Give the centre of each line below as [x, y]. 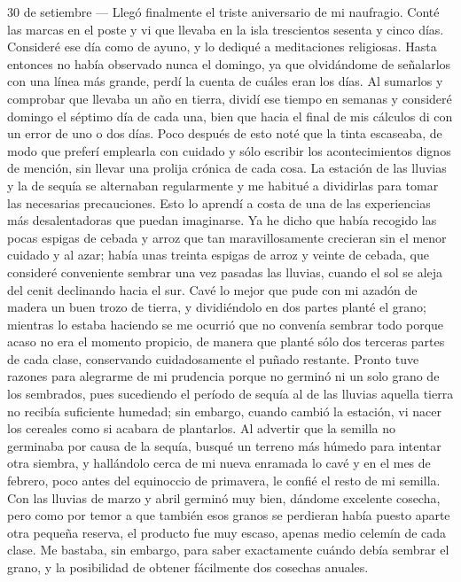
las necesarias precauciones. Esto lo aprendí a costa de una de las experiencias [219, 202]
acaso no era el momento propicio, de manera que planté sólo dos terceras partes [226, 341]
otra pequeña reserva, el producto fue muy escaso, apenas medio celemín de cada [227, 532]
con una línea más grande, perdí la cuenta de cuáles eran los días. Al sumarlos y [225, 81]
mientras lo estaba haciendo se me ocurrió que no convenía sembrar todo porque [226, 324]
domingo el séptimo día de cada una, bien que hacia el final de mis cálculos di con [230, 116]
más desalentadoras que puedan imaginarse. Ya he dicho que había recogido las [222, 220]
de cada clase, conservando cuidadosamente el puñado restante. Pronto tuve [213, 358]
